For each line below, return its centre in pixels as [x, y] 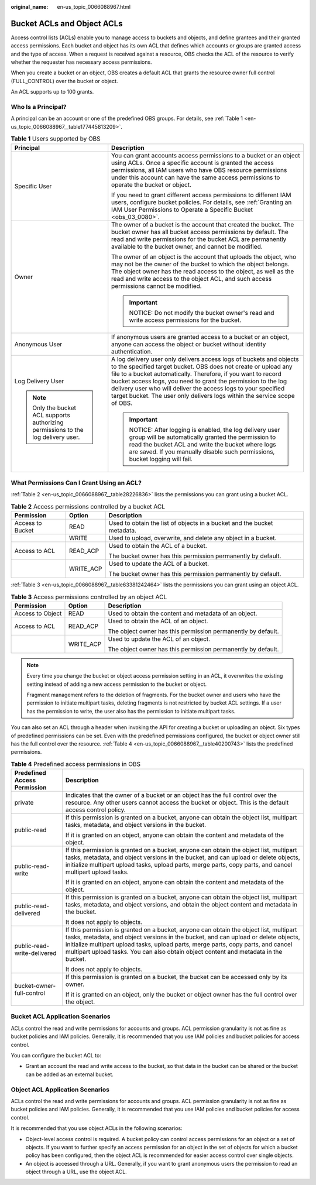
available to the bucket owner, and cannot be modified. [187, 246]
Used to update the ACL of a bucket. [159, 564]
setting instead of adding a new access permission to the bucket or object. [117, 684]
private [24, 803]
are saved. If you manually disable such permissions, [202, 452]
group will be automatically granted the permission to [202, 437]
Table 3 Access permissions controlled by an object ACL [89, 597]
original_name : [30, 7]
